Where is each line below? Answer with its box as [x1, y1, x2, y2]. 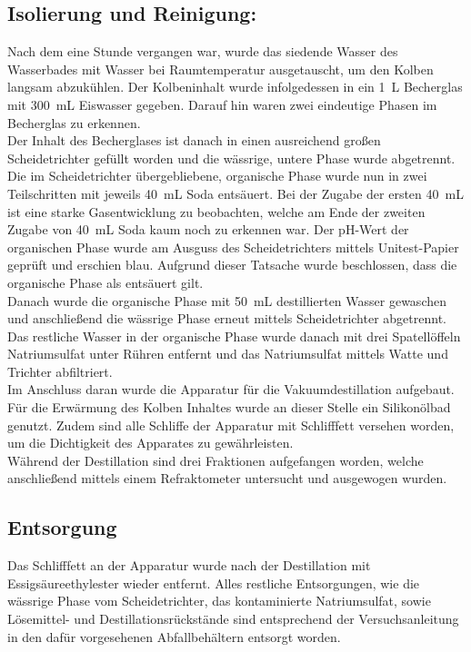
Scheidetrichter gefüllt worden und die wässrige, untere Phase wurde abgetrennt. [7, 148, 456, 167]
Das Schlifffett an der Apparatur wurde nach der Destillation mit [7, 556, 371, 575]
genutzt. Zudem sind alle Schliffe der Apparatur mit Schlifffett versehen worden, [7, 415, 455, 434]
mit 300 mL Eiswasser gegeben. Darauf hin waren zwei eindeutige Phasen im [7, 94, 437, 114]
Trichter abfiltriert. [7, 361, 113, 380]
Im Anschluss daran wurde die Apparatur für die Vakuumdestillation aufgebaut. [7, 380, 455, 399]
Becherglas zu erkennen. [7, 113, 141, 132]
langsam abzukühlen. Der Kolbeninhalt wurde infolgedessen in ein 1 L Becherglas [7, 77, 463, 96]
